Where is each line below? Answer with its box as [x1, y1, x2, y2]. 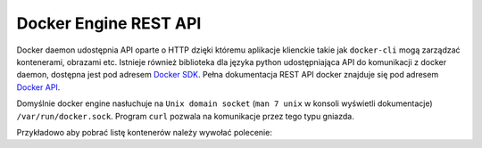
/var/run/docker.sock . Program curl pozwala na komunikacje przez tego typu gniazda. [16, 111, 354, 121]
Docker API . [16, 81, 61, 93]
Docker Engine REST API [16, 13, 202, 33]
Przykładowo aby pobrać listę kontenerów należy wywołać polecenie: [16, 127, 272, 137]
